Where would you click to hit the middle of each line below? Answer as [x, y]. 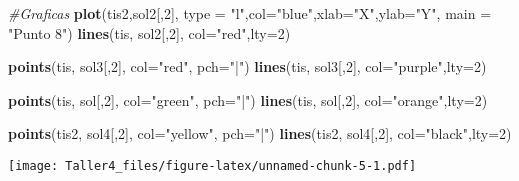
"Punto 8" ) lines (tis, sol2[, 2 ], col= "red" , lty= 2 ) [149, 32]
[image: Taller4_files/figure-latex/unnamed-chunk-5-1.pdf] [212, 165]
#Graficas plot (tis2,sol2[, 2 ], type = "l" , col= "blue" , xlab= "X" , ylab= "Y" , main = [250, 13]
